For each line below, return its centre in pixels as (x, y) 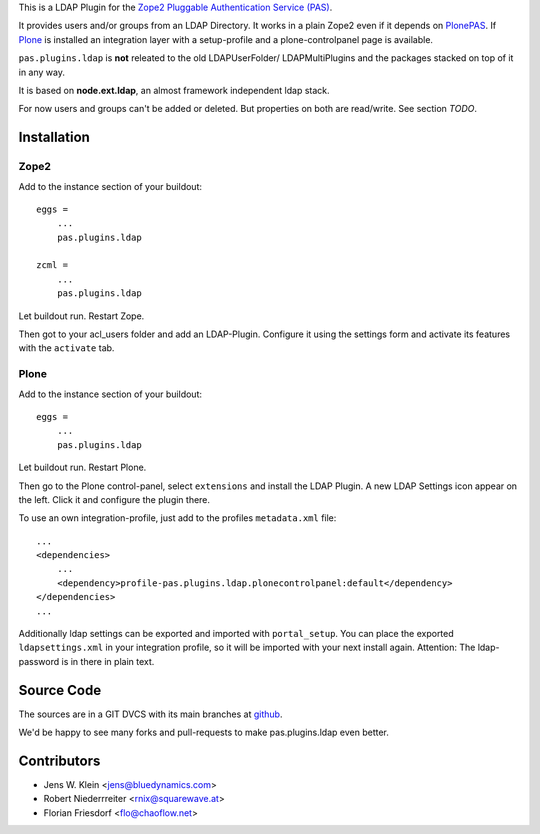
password (39, 661)
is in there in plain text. (108, 661)
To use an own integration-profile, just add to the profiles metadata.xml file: (177, 518)
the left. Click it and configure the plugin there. (114, 499)
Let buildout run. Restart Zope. (81, 316)
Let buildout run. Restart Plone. (82, 467)
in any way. (41, 72)
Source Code (60, 690)
